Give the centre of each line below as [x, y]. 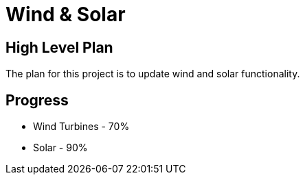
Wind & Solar [66, 14]
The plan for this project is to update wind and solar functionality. [153, 74]
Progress [37, 100]
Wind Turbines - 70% [81, 127]
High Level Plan [59, 47]
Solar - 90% [60, 148]
